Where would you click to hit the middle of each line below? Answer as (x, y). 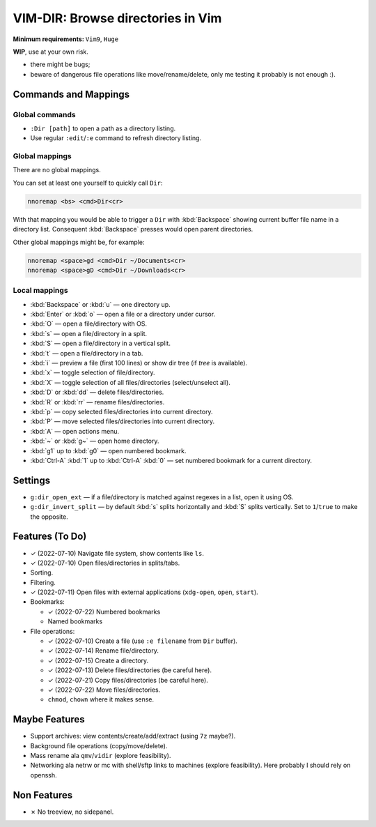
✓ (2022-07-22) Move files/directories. (104, 690)
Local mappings (41, 291)
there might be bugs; (60, 65)
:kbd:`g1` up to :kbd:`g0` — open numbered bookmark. (108, 450)
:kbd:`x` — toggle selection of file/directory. (93, 372)
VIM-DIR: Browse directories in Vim (117, 18)
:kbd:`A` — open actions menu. (75, 431)
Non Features (43, 795)
